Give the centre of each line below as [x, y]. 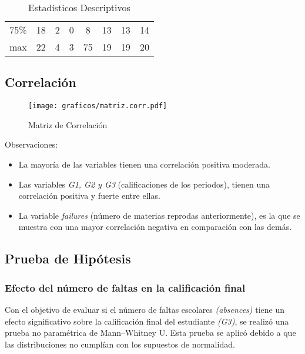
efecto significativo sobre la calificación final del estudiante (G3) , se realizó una [147, 321]
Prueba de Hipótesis [68, 258]
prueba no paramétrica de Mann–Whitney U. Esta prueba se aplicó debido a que [150, 333]
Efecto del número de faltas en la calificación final [125, 287]
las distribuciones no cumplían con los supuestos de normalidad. [120, 344]
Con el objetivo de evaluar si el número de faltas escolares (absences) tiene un [145, 310]
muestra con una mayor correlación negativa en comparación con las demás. [155, 227]
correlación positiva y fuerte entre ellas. [89, 196]
